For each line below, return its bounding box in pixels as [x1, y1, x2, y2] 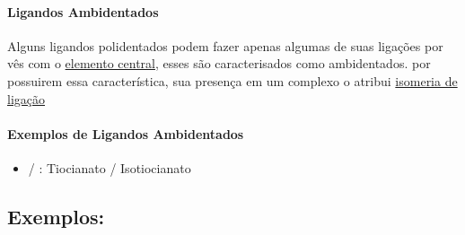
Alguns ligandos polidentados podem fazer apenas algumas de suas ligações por [7, 36, 443, 55]
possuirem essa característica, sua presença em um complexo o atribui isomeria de [7, 71, 458, 90]
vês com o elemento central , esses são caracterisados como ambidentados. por [7, 54, 431, 73]
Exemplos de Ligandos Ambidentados [7, 124, 244, 143]
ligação [7, 89, 45, 108]
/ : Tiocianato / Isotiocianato [28, 158, 191, 177]
